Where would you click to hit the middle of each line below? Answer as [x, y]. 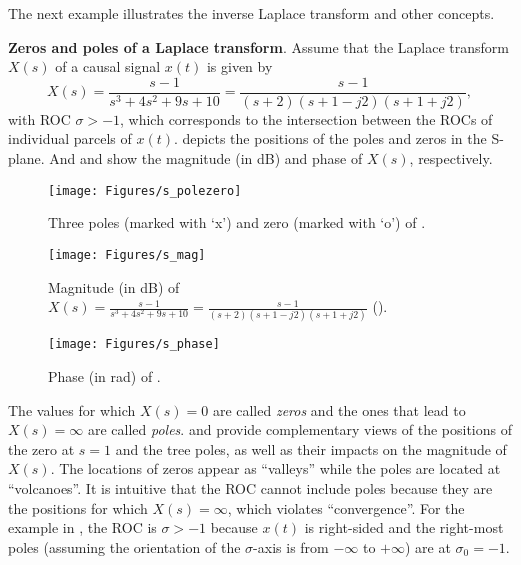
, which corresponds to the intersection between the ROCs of [306, 118]
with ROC [39, 118]
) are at [428, 546]
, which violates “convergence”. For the [346, 507]
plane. [26, 158]
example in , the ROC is [82, 527]
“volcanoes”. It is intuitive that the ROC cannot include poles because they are [250, 488]
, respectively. [451, 158]
